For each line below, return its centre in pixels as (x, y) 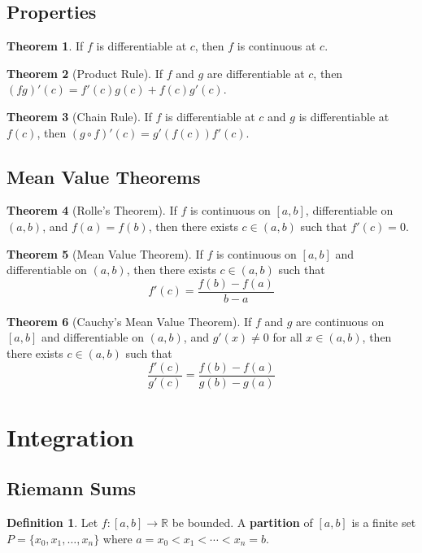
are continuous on (340, 321)
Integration (70, 436)
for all (287, 337)
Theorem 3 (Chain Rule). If (79, 116)
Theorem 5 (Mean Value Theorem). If (105, 253)
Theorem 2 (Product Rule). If (85, 73)
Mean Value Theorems (104, 176)
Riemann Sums (72, 488)
